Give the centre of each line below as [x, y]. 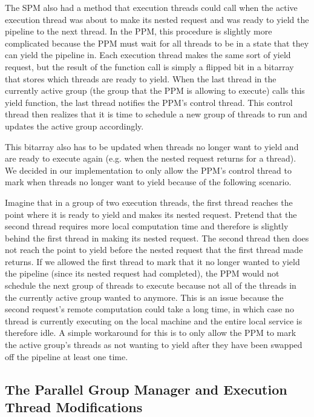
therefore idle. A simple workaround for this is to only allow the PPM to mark [151, 333]
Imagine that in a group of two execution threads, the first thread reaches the [149, 202]
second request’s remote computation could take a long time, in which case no [149, 309]
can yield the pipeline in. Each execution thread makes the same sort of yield [148, 55]
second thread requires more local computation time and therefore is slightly [147, 226]
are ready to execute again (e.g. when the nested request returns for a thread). [151, 158]
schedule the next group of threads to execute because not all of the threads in [151, 285]
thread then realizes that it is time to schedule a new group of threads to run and [156, 114]
